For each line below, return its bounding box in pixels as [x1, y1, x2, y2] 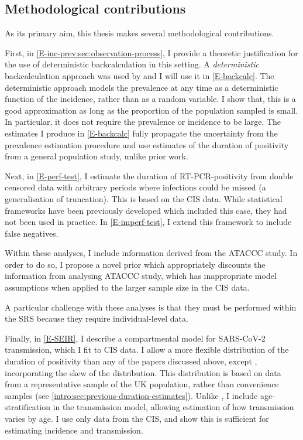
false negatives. [5, 227, 58, 239]
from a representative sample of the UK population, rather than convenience [5, 378, 279, 390]
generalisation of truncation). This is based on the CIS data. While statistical [5, 192, 283, 204]
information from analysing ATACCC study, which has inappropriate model [5, 270, 277, 282]
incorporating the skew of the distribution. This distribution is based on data [5, 366, 281, 378]
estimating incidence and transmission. [5, 424, 143, 436]
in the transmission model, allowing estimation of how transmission [53, 401, 294, 413]
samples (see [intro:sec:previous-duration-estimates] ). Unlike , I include [5, 389, 258, 401]
